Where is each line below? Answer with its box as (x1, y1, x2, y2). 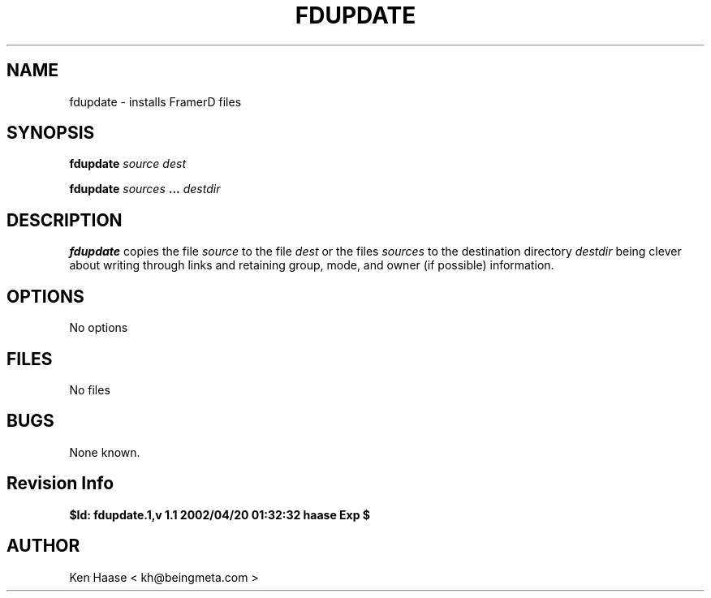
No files (69, 382, 110, 397)
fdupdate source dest (69, 157, 186, 171)
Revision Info (6, 473, 114, 494)
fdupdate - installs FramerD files (69, 94, 242, 109)
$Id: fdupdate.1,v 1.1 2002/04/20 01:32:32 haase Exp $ (69, 507, 370, 522)
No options (69, 321, 128, 335)
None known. (69, 445, 140, 459)
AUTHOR (6, 536, 80, 557)
